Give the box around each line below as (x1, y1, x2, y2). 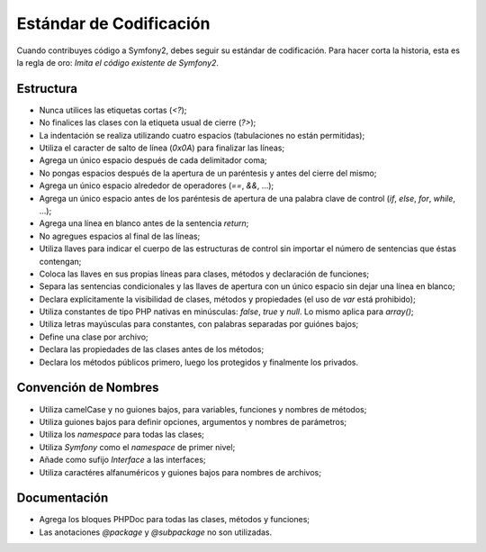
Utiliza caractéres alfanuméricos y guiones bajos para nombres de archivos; (39, 466, 321, 477)
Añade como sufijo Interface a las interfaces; (39, 455, 206, 466)
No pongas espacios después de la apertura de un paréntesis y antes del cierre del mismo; (39, 167, 377, 178)
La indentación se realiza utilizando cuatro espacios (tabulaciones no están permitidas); (39, 130, 365, 140)
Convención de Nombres (16, 380, 159, 395)
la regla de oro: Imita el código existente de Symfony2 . (16, 57, 220, 68)
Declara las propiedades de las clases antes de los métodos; (39, 344, 265, 355)
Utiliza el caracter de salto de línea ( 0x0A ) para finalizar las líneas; (39, 142, 285, 153)
